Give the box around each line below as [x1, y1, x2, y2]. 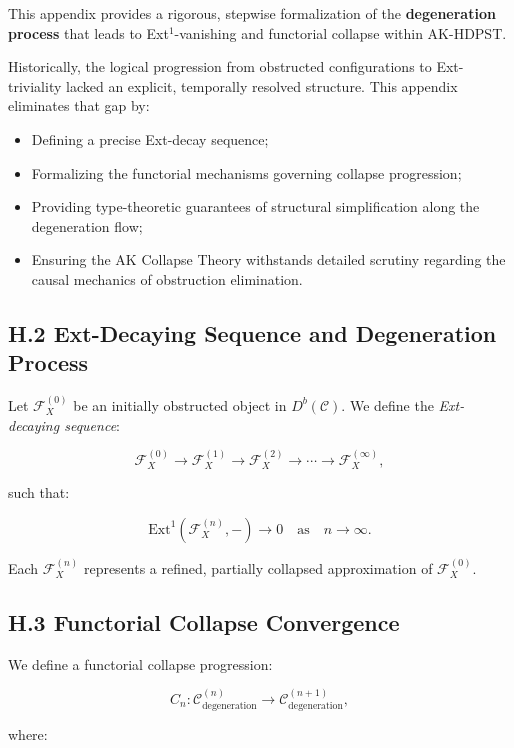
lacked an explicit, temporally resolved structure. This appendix [66, 75, 458, 96]
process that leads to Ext [8, 22, 169, 43]
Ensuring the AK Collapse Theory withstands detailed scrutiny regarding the [31, 249, 506, 270]
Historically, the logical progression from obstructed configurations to [8, 56, 432, 77]
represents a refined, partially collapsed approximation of [83, 557, 433, 578]
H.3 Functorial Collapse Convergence [8, 606, 400, 637]
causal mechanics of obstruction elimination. [31, 268, 303, 289]
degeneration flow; [31, 215, 143, 236]
